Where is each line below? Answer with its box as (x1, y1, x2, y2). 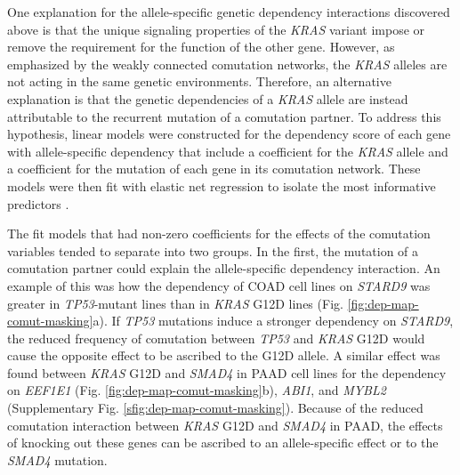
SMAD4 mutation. (7, 450, 108, 469)
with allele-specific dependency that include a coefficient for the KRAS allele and (7, 141, 448, 160)
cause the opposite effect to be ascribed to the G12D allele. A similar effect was (7, 346, 440, 365)
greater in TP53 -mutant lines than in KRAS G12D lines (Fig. (7, 294, 343, 312)
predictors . (7, 194, 69, 213)
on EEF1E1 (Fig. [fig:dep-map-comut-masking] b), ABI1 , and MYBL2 (7, 381, 386, 399)
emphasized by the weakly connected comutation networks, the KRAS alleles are (7, 54, 448, 73)
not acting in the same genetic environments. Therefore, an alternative (7, 72, 391, 91)
